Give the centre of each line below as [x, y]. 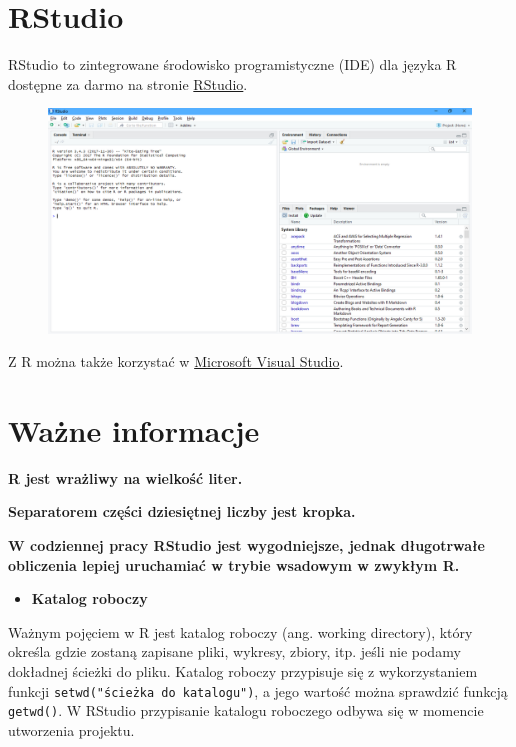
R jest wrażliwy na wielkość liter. [125, 477]
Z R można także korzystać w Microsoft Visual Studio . [176, 361]
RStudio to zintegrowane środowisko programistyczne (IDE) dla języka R [232, 64]
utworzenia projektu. [71, 729]
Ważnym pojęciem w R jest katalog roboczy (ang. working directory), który [240, 631]
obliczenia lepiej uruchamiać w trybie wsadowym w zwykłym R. [234, 564]
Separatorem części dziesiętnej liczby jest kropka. [182, 511]
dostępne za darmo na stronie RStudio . [128, 83]
